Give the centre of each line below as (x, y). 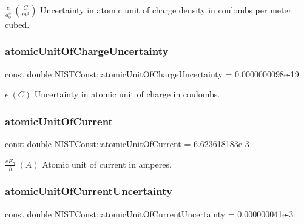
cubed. (17, 24)
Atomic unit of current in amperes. (107, 164)
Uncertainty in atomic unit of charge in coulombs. (127, 94)
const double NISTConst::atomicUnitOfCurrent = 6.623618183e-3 (127, 144)
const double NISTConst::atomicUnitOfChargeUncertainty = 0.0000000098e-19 (152, 74)
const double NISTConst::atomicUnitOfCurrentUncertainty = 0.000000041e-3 (149, 213)
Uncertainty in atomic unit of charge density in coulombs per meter (166, 10)
